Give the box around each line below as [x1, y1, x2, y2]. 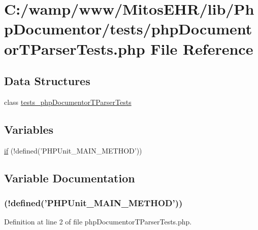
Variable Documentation [4, 170, 135, 185]
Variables [4, 121, 54, 137]
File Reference [150, 38, 253, 59]
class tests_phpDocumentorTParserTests [4, 96, 132, 107]
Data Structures [4, 73, 90, 89]
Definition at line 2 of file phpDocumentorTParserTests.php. [4, 216, 192, 227]
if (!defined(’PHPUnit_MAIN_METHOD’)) [4, 145, 142, 156]
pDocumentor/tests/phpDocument [4, 18, 252, 39]
